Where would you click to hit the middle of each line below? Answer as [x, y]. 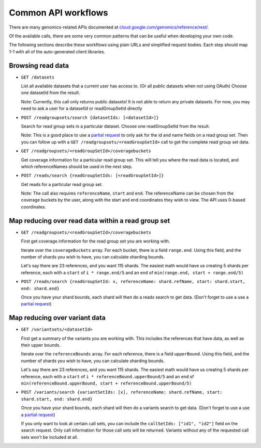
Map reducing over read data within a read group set [89, 221]
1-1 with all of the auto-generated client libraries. [57, 51]
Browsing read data [39, 65]
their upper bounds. [41, 345]
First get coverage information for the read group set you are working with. [95, 241]
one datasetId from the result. [51, 93]
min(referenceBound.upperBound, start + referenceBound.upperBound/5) [106, 383]
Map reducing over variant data [57, 318]
